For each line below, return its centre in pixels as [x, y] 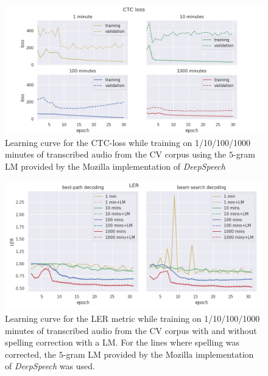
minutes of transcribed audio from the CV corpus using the [116, 154]
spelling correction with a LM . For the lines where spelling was [122, 342]
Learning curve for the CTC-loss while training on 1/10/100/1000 [128, 142]
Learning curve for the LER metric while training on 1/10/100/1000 [132, 318]
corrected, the [31, 354]
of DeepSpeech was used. [50, 366]
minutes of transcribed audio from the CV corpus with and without [131, 330]
